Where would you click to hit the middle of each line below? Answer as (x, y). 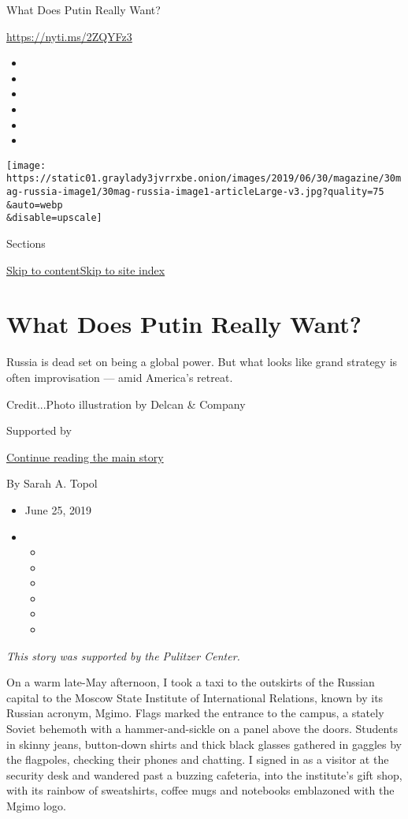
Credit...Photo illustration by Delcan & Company (126, 404)
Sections (26, 243)
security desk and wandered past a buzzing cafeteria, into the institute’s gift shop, (204, 774)
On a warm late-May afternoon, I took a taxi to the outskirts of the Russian (191, 682)
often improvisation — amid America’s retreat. (120, 377)
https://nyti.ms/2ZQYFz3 (69, 36)
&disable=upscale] (54, 218)
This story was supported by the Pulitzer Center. (123, 655)
